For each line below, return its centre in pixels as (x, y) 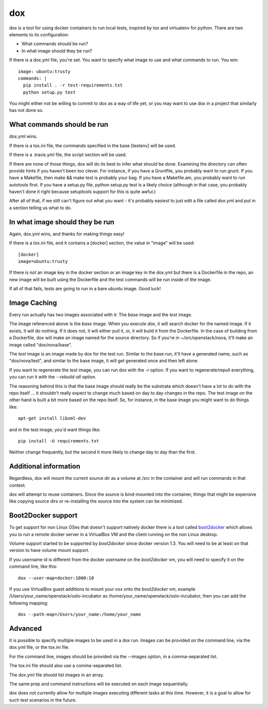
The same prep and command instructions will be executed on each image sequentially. (99, 684)
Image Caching (33, 303)
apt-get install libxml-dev (52, 418)
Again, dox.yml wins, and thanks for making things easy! (67, 234)
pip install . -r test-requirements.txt (73, 85)
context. (18, 485)
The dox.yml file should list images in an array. (57, 675)
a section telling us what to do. (40, 208)
